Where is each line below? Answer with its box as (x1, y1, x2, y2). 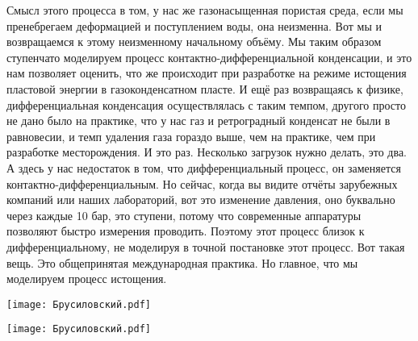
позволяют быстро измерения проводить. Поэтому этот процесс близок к (6, 222, 365, 239)
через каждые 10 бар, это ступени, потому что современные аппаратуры (6, 206, 362, 223)
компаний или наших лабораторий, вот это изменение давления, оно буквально (6, 191, 395, 208)
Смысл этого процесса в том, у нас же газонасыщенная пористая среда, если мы (6, 2, 403, 18)
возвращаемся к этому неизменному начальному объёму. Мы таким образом (6, 33, 382, 50)
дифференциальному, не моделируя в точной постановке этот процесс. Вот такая (6, 238, 405, 255)
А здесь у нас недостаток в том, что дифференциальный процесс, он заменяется (6, 159, 401, 176)
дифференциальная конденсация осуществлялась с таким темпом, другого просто (6, 96, 406, 113)
